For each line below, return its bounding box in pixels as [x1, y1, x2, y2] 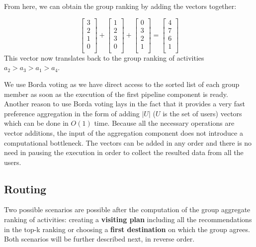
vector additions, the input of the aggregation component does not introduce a [4, 127, 243, 138]
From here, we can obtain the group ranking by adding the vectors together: [4, 1, 237, 11]
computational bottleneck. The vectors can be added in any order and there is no [4, 137, 252, 148]
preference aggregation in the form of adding [4, 108, 140, 118]
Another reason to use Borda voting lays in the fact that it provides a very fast [4, 98, 245, 109]
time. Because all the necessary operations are [94, 118, 235, 128]
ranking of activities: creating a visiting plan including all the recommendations [4, 214, 252, 225]
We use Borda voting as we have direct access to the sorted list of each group [4, 79, 240, 89]
